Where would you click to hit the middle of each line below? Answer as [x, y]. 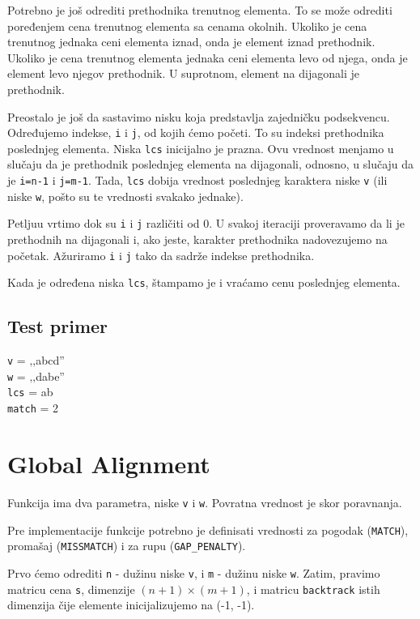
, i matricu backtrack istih [313, 589]
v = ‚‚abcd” [36, 360]
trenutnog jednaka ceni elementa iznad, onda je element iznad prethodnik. [191, 42]
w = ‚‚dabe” [36, 376]
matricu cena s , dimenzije [71, 589]
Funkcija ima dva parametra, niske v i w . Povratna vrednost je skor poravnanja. [205, 502]
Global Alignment [109, 463]
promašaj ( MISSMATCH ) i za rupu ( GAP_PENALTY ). [127, 546]
